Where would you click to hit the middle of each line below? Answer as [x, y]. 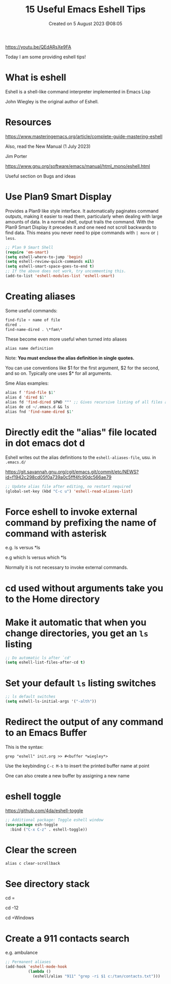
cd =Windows [20, 918]
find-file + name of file [33, 320]
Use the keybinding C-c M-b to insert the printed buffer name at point [77, 766]
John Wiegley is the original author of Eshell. [52, 101]
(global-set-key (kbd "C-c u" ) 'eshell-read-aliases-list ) [69, 491]
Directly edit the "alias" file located [81, 432]
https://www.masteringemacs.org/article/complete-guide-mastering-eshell [84, 136]
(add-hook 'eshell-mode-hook [36, 967]
